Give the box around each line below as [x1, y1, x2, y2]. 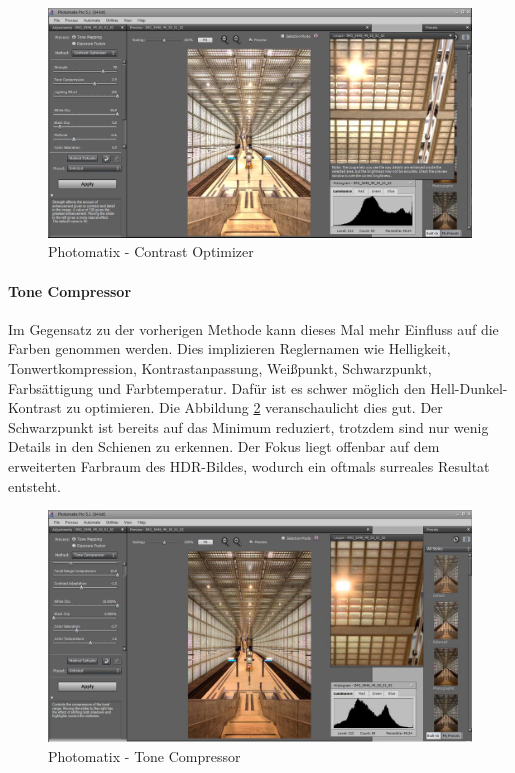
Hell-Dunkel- [430, 377, 508, 398]
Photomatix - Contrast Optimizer [48, 241, 254, 262]
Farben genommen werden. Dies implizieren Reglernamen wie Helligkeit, [8, 338, 451, 359]
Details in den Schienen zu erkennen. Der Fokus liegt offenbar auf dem [8, 436, 440, 457]
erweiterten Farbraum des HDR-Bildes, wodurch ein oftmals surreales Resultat [8, 455, 490, 476]
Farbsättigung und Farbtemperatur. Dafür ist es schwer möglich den [8, 377, 426, 398]
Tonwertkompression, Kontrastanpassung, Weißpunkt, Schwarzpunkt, [8, 357, 432, 378]
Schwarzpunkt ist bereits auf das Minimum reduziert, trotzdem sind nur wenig [8, 416, 489, 437]
